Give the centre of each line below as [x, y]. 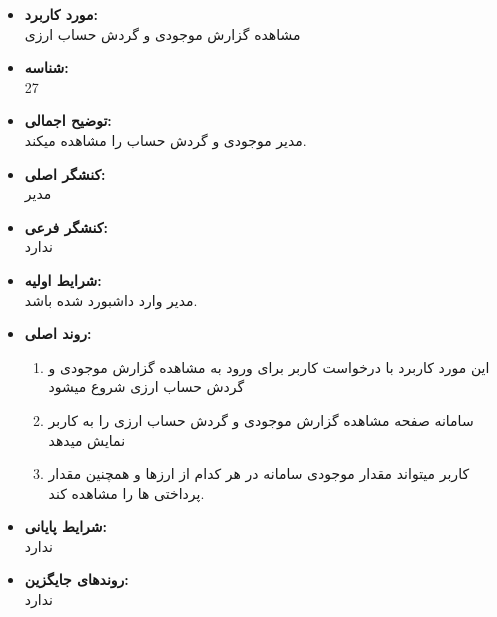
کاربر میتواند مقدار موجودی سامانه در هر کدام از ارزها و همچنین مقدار [259, 473]
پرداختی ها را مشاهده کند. [126, 492]
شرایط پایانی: [66, 526]
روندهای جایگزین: [76, 579]
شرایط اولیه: [63, 279]
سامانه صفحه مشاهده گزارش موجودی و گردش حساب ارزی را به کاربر [261, 419]
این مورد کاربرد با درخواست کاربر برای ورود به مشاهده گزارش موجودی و [269, 366]
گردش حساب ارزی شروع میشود [146, 386]
